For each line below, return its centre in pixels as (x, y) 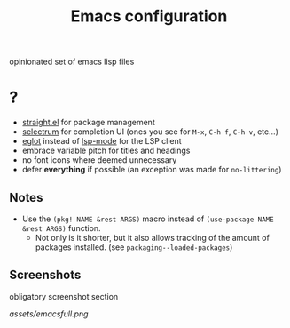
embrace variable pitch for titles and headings (106, 151)
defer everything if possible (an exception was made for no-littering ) (152, 170)
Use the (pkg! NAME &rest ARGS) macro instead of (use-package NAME (148, 219)
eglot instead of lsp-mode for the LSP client (102, 141)
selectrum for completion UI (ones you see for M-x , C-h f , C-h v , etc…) (150, 132)
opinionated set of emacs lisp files (72, 62)
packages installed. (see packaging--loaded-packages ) (134, 247)
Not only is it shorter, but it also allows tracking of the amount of (153, 237)
